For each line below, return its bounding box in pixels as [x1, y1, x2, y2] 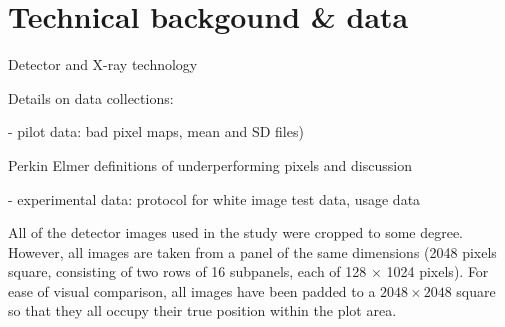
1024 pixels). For [386, 261, 489, 282]
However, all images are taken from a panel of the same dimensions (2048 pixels [8, 241, 497, 262]
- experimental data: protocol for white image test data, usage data [8, 188, 421, 209]
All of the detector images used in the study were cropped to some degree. [8, 222, 464, 243]
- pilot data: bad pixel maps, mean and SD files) [8, 121, 304, 142]
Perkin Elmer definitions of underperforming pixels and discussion [8, 154, 412, 175]
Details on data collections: [8, 87, 174, 108]
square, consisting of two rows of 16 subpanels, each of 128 [8, 261, 367, 282]
